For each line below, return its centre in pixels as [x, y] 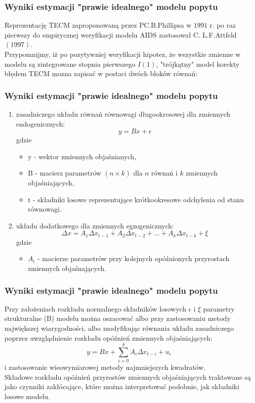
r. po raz [223, 25]
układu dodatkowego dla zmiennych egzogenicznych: [95, 225]
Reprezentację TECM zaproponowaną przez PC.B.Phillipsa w [98, 25]
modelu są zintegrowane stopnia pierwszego [70, 64]
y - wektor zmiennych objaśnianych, [82, 156]
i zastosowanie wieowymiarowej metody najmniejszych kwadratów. [105, 367]
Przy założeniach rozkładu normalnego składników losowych [95, 308]
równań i [165, 173]
